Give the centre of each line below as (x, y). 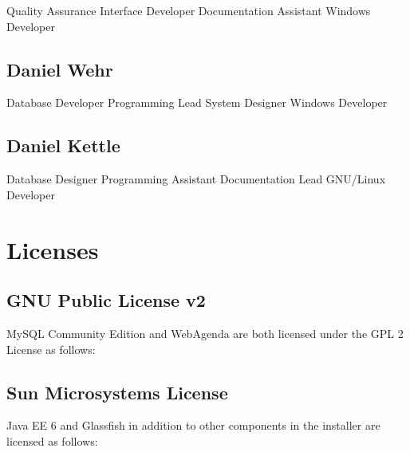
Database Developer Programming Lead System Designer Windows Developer (197, 102)
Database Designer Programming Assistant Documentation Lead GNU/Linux (196, 179)
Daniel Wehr (60, 69)
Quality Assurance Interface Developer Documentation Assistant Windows (189, 10)
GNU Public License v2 (106, 300)
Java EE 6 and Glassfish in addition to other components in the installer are (193, 425)
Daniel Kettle (63, 145)
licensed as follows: (52, 440)
